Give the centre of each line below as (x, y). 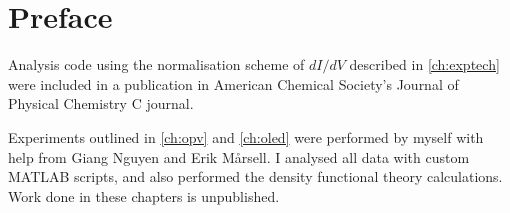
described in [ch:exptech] (424, 64)
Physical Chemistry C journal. (101, 103)
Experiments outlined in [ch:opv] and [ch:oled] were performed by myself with (246, 136)
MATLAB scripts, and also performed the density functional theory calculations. (255, 176)
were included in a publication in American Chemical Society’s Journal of (233, 83)
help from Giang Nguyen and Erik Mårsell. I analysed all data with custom (239, 156)
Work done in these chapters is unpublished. (144, 195)
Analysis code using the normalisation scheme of (156, 64)
